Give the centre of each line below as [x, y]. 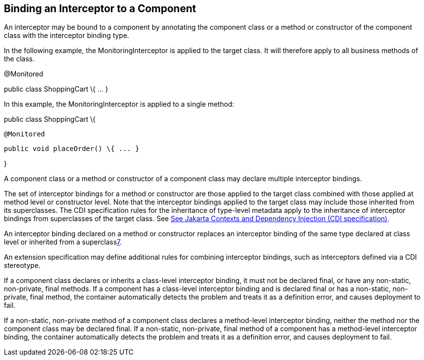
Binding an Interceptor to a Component [100, 9]
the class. [19, 59]
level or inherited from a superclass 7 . [63, 242]
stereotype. [22, 265]
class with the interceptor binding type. [67, 36]
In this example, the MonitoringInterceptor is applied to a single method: [119, 104]
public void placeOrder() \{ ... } [72, 149]
